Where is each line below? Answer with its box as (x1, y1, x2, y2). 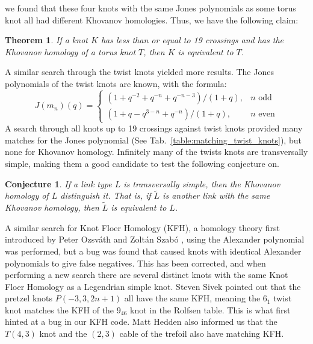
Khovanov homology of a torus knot (5, 45, 136, 58)
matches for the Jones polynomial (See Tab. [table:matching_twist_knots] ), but (5, 133, 302, 146)
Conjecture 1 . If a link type (5, 177, 112, 190)
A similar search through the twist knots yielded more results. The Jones (5, 65, 274, 78)
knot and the (39, 327, 87, 340)
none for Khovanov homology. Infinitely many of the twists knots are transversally (5, 145, 308, 158)
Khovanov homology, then (5, 201, 99, 214)
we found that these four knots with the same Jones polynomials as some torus (5, 2, 296, 14)
